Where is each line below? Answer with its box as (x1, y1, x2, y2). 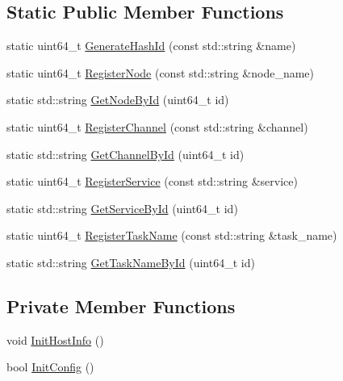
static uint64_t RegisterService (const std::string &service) (6, 173, 298, 190)
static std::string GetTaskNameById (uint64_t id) (6, 253, 255, 270)
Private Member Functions (6, 293, 236, 318)
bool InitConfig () (6, 358, 94, 375)
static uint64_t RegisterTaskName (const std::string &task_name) (6, 227, 337, 244)
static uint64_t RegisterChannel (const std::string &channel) (6, 118, 308, 135)
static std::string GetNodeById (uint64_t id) (6, 91, 229, 108)
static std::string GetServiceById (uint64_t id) (6, 199, 238, 216)
